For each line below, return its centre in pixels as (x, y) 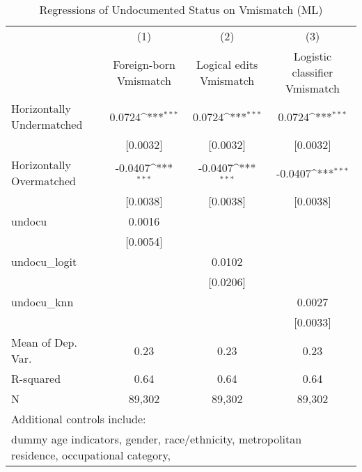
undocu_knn (42, 302)
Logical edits (227, 64)
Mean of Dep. (44, 342)
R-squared (36, 378)
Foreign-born (144, 64)
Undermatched (47, 124)
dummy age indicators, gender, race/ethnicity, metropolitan (157, 439)
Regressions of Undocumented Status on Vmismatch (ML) (181, 9)
